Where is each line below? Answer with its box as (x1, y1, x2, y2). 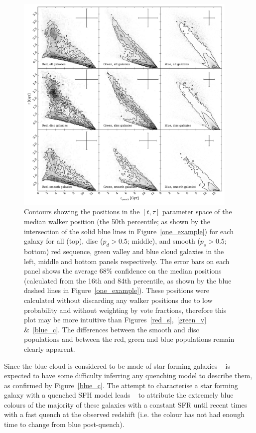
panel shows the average (24, 266, 98, 276)
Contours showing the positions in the (24, 206, 140, 217)
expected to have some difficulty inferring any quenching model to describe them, (4, 370, 253, 381)
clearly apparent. (24, 343, 75, 354)
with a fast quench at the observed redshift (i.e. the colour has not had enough (4, 409, 245, 420)
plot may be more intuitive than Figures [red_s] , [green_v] (24, 314, 207, 325)
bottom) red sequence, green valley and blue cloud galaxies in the (24, 246, 224, 256)
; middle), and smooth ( (127, 236, 200, 246)
